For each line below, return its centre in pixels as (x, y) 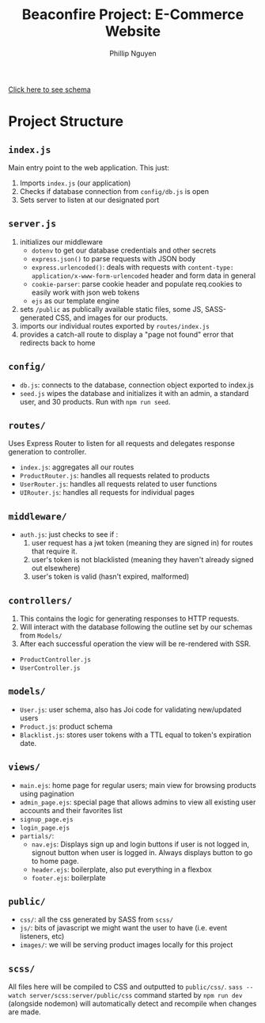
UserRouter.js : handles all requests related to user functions (118, 484)
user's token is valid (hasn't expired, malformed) (110, 576)
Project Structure (66, 122)
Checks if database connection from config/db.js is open (114, 191)
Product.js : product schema (66, 726)
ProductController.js (55, 660)
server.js (32, 224)
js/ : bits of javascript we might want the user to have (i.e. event (123, 928)
